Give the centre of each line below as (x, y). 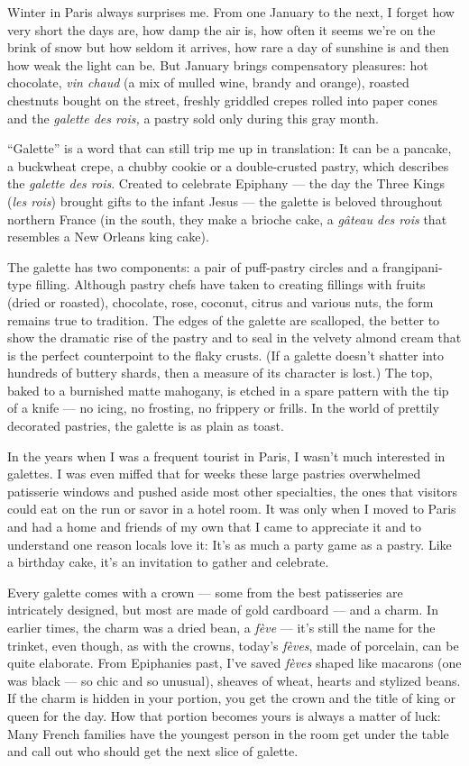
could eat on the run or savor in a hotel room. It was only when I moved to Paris (232, 509)
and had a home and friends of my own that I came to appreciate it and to (215, 527)
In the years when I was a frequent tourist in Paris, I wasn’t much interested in (226, 456)
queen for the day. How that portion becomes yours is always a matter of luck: (224, 715)
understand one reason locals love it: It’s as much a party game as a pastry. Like (230, 544)
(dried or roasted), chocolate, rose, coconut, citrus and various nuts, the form (221, 301)
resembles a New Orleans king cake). (108, 237)
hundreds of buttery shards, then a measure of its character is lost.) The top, (220, 373)
